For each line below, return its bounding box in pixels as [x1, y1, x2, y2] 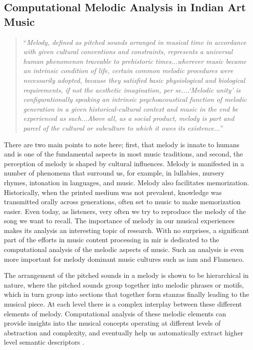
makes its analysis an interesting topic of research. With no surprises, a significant [4, 225, 249, 235]
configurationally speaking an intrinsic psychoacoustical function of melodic [23, 94, 247, 104]
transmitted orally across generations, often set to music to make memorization [4, 196, 241, 207]
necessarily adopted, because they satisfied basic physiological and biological [23, 75, 245, 85]
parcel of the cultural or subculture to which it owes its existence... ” [23, 122, 224, 133]
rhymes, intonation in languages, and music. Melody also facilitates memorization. [4, 177, 249, 187]
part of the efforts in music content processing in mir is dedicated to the [4, 234, 219, 245]
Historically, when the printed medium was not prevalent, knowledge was [4, 187, 222, 197]
